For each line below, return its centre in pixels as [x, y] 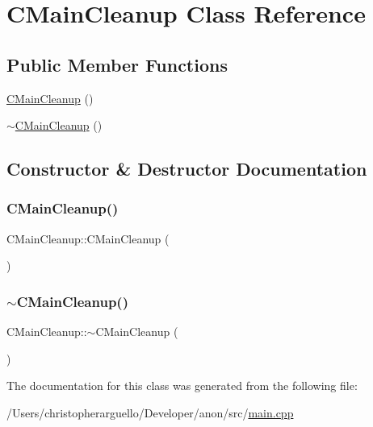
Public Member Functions [117, 64]
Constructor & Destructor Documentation [187, 169]
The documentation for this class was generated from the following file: [182, 386]
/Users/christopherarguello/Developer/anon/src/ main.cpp [150, 412]
